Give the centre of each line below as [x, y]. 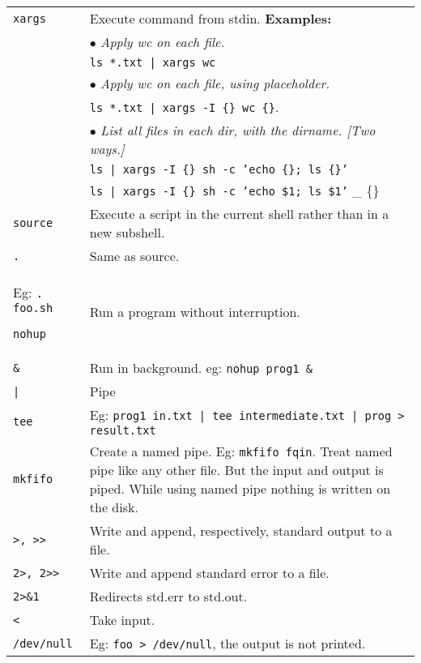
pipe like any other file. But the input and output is [236, 470]
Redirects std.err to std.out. [168, 596]
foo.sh [33, 308]
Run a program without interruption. [195, 312]
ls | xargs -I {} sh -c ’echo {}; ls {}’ [219, 169]
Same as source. [134, 256]
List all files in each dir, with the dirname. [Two [238, 130]
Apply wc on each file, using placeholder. [215, 83]
